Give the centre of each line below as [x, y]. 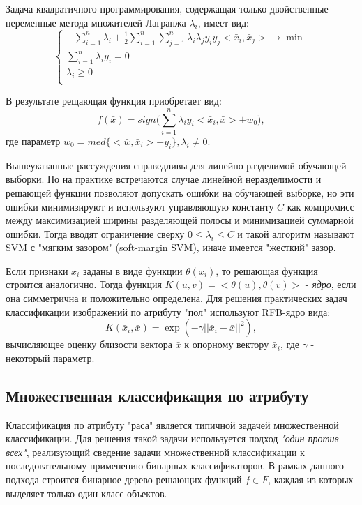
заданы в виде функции [133, 270]
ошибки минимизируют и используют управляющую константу [140, 206]
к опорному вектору [227, 344]
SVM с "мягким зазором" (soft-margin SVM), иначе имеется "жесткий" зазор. [171, 247]
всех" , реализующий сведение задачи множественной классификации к [155, 452]
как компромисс [320, 206]
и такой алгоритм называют [296, 233]
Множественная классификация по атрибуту [157, 395]
